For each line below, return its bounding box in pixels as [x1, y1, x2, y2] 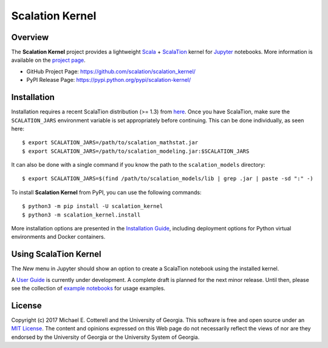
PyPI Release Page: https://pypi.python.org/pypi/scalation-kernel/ [26, 76, 191, 84]
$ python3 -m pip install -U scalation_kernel [22, 203, 163, 210]
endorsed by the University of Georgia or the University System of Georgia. [11, 333, 200, 341]
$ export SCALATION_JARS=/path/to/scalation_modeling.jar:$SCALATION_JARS [22, 147, 250, 155]
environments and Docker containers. [11, 233, 106, 241]
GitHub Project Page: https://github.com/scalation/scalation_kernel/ [26, 67, 196, 75]
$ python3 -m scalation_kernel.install [22, 211, 141, 218]
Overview [11, 32, 49, 42]
